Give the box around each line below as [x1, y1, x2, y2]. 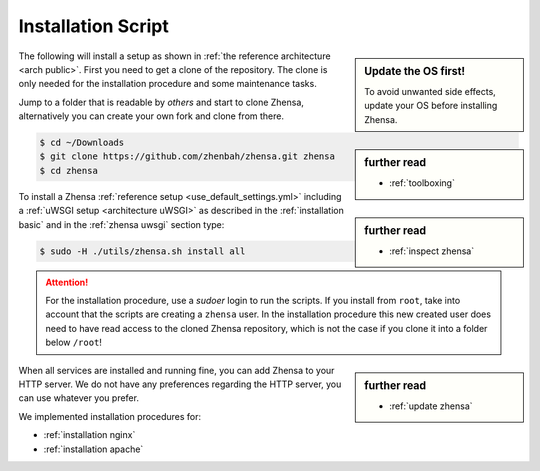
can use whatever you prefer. [18, 392, 140, 404]
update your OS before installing [364, 100, 498, 112]
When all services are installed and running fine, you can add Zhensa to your [18, 364, 335, 376]
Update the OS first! [364, 64, 466, 78]
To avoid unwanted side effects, [364, 85, 497, 97]
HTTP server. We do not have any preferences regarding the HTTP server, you [18, 378, 342, 390]
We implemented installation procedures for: [18, 410, 202, 422]
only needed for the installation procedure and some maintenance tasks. [18, 78, 317, 90]
